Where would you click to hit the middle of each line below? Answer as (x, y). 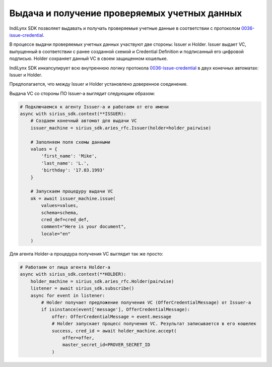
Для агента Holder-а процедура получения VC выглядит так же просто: (86, 254)
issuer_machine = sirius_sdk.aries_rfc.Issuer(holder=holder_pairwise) (121, 128)
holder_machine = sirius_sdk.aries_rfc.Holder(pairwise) (102, 281)
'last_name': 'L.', (65, 163)
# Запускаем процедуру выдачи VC (72, 191)
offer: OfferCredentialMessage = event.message (112, 317)
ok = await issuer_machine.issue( (73, 198)
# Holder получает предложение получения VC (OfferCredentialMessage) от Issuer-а (146, 302)
